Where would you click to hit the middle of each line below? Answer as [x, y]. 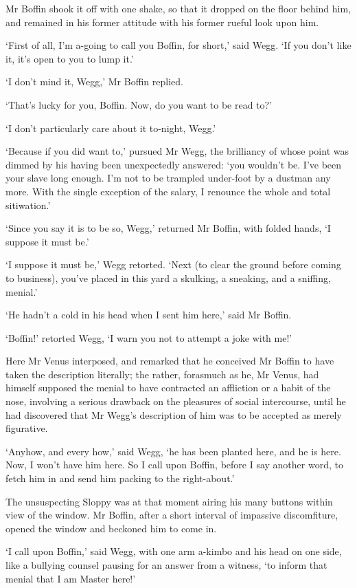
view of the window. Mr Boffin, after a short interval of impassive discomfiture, [172, 515]
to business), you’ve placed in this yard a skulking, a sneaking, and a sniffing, [168, 277]
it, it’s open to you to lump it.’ [70, 58]
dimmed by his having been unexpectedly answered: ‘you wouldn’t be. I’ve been [174, 164]
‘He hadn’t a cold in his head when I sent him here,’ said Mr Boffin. [149, 315]
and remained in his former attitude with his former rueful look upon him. [162, 22]
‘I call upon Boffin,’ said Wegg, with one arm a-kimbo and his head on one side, [174, 551]
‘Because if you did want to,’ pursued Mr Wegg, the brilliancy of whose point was [177, 151]
